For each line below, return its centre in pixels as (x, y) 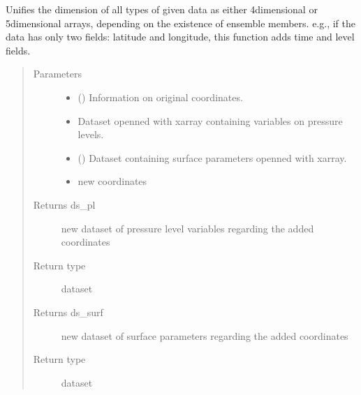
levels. (91, 134)
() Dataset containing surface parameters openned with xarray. (212, 157)
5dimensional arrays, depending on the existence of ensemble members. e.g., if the (180, 23)
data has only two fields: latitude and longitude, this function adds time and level (180, 37)
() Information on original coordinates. (160, 97)
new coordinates (112, 181)
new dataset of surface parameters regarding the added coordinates (205, 335)
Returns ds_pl (64, 204)
